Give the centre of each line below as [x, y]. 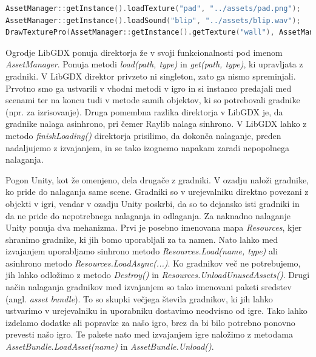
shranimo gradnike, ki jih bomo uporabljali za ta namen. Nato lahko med [142, 239]
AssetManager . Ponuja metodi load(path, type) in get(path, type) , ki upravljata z [154, 64]
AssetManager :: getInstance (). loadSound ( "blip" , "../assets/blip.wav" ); [153, 20]
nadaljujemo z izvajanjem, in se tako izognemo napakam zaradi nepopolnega [147, 147]
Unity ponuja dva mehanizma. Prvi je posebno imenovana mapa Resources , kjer [154, 227]
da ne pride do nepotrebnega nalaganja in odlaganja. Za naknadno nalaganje [148, 215]
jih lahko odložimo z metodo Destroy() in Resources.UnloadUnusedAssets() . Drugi [158, 275]
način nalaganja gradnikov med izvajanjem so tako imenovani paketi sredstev [149, 287]
